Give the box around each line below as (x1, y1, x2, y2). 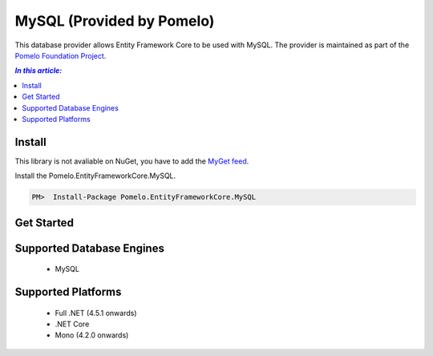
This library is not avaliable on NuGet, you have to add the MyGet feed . (14, 156, 249, 166)
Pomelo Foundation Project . (14, 51, 107, 60)
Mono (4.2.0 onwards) (55, 330, 129, 340)
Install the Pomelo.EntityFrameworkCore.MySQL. (14, 171, 176, 180)
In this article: (14, 66, 63, 75)
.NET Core (55, 319, 90, 329)
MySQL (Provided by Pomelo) (14, 12, 215, 30)
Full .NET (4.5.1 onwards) (55, 308, 137, 318)
